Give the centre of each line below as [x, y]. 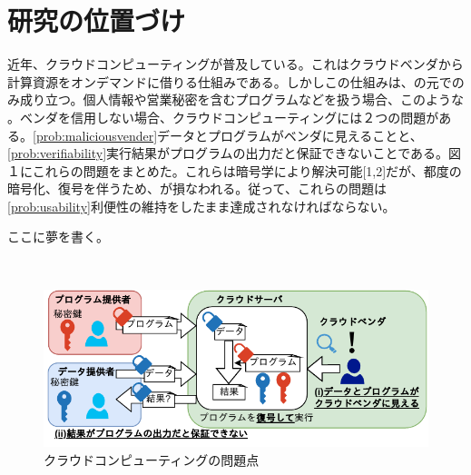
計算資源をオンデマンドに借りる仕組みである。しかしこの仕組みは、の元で [230, 81]
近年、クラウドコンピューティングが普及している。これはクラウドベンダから [235, 64]
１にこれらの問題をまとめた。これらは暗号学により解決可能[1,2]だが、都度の [235, 170]
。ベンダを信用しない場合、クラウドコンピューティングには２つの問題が [223, 117]
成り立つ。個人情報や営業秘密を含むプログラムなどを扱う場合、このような [242, 99]
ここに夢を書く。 [58, 237]
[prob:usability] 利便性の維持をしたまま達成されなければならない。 [201, 206]
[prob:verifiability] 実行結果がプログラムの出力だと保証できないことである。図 [235, 153]
